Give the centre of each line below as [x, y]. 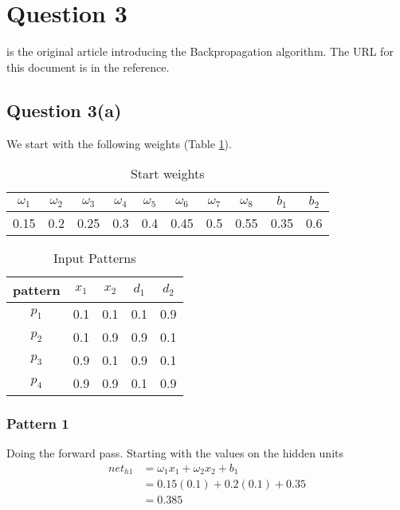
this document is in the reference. [88, 67]
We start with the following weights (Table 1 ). [119, 143]
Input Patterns [95, 258]
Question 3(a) [64, 110]
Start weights [167, 174]
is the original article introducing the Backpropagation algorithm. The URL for [200, 51]
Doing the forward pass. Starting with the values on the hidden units [175, 453]
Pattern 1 [38, 423]
